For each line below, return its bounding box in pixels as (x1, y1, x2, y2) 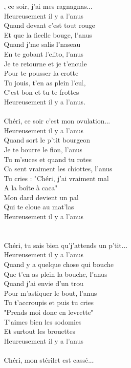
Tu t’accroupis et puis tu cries (4, 297, 94, 307)
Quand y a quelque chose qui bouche (4, 259, 114, 269)
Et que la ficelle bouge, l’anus (4, 29, 92, 40)
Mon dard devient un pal (4, 192, 79, 202)
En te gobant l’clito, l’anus (4, 48, 84, 59)
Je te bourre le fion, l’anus (4, 144, 83, 154)
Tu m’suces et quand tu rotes (4, 154, 92, 164)
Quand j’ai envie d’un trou (4, 278, 84, 288)
